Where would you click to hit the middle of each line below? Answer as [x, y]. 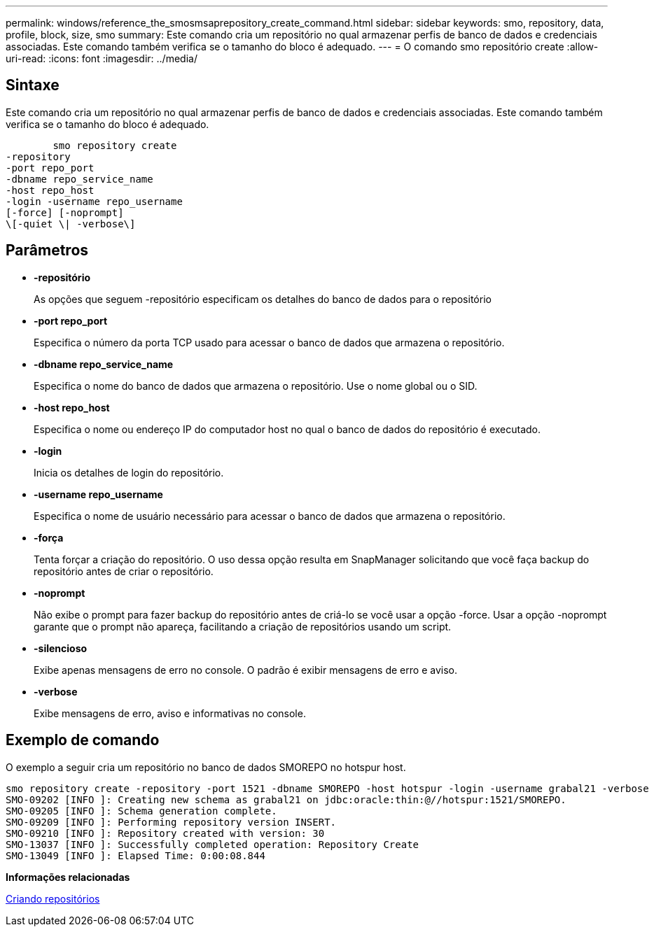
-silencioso [61, 648]
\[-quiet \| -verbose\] [71, 224]
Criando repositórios [53, 898]
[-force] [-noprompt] [65, 212]
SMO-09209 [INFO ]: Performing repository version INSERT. [171, 822]
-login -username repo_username [94, 201]
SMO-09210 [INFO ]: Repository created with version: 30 [165, 833]
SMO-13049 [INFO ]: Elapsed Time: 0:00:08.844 [135, 855]
